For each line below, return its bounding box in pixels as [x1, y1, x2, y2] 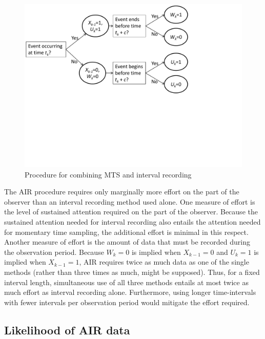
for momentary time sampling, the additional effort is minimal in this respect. [4, 226, 249, 237]
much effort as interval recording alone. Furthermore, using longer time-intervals [4, 287, 256, 297]
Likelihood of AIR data [4, 322, 130, 337]
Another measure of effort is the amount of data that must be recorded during [4, 236, 250, 247]
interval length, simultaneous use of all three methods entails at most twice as [4, 276, 249, 287]
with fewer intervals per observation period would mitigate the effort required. [4, 296, 250, 307]
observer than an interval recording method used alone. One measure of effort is [4, 196, 255, 207]
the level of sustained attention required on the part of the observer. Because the [4, 206, 258, 217]
